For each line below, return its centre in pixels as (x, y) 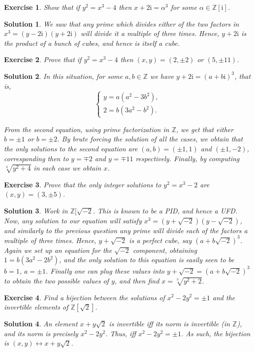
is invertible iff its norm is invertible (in (170, 324)
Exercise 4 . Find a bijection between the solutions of (84, 297)
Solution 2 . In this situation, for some (63, 76)
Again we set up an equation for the (58, 250)
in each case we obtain (67, 168)
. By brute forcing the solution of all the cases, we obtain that (150, 139)
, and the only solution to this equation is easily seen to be (147, 260)
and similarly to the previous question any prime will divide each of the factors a (126, 230)
